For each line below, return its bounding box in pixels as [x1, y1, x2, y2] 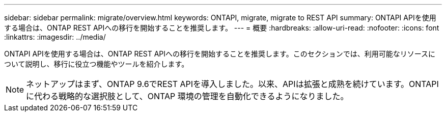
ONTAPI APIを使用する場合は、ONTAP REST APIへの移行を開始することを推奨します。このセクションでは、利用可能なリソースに [4, 49, 435, 58]
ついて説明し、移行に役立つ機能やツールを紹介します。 [4, 60, 189, 68]
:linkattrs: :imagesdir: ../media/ [4, 33, 106, 41]
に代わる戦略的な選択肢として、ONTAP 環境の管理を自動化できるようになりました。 [26, 91, 349, 101]
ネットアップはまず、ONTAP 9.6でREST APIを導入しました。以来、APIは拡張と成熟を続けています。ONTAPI [26, 79, 439, 89]
